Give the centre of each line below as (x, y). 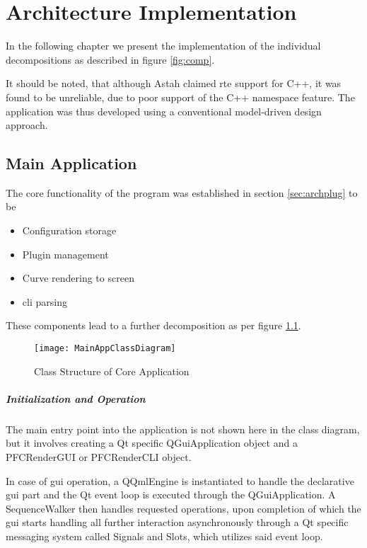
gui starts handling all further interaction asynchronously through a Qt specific (177, 522)
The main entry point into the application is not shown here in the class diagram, (183, 429)
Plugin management (65, 254)
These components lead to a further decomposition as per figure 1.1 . (153, 325)
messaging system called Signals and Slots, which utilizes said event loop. (164, 536)
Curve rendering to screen (78, 278)
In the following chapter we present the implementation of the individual (163, 46)
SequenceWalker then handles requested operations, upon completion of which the (183, 508)
